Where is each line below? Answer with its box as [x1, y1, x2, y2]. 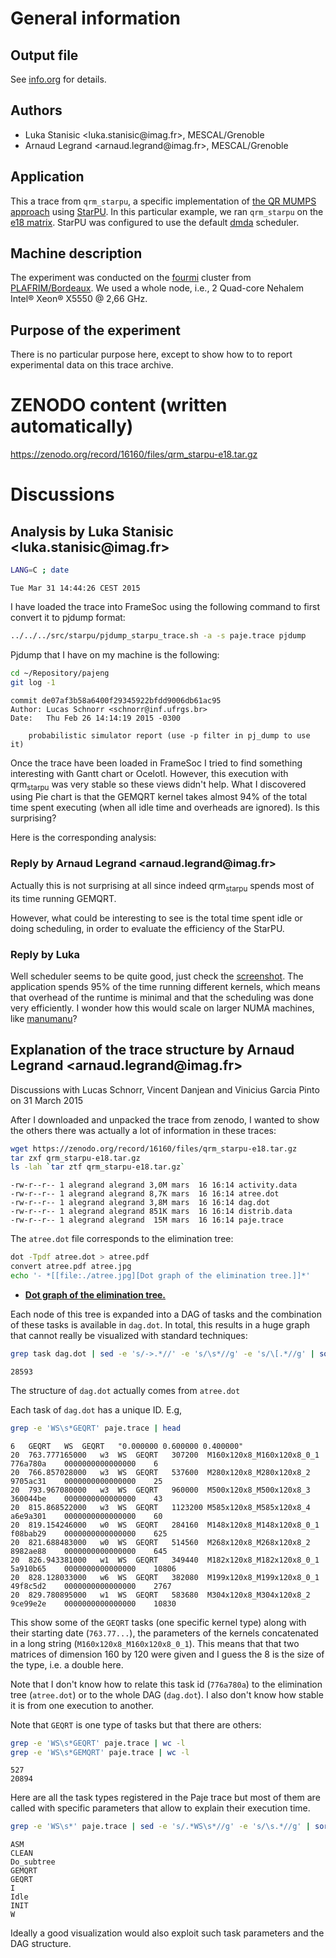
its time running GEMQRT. [10, 892, 117, 904]
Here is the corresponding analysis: [10, 832, 157, 844]
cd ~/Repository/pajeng [10, 668, 110, 678]
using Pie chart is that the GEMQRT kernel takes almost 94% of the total [10, 791, 308, 803]
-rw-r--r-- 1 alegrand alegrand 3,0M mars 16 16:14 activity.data [10, 1180, 298, 1191]
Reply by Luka [10, 947, 81, 961]
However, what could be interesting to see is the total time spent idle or [10, 912, 303, 924]
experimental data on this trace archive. [10, 359, 174, 371]
